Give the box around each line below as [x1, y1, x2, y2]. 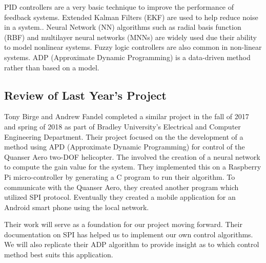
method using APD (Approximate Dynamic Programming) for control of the [4, 141, 245, 152]
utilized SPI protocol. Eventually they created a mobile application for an [4, 192, 236, 202]
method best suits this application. [4, 249, 113, 260]
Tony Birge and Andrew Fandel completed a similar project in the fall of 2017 [4, 111, 249, 122]
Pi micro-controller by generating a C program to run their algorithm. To [4, 171, 235, 182]
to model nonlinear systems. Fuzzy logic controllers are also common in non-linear [4, 42, 262, 52]
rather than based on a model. [4, 62, 99, 72]
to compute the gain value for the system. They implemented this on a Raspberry [4, 161, 261, 172]
